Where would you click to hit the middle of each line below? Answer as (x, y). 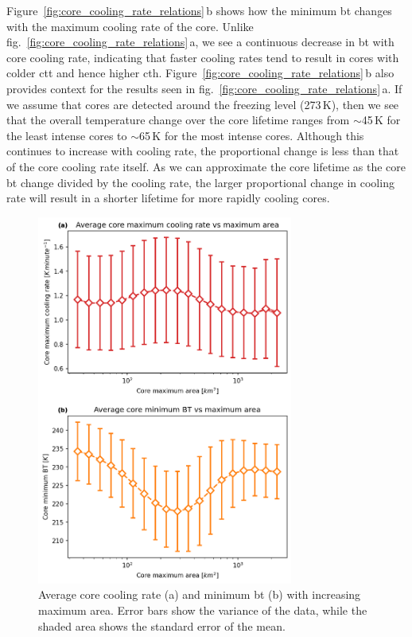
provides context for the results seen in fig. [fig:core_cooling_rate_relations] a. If (204, 88)
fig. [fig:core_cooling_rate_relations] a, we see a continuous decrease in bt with (200, 42)
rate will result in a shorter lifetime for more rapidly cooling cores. (168, 198)
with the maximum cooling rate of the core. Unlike (130, 26)
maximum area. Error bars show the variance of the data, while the (203, 610)
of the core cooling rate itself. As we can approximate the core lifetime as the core (206, 166)
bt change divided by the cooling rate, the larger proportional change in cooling (200, 182)
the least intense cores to (67, 135)
